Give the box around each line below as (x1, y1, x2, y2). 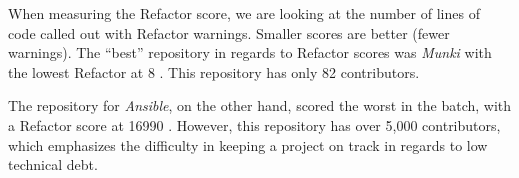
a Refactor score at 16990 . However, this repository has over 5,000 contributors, (8, 114, 501, 135)
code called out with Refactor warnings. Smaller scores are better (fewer (8, 22, 450, 43)
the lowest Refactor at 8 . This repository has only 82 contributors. (8, 61, 420, 82)
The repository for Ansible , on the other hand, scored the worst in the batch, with (8, 95, 512, 116)
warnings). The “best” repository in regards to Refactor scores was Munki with (8, 42, 492, 63)
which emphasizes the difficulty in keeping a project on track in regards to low (8, 134, 488, 155)
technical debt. (8, 154, 98, 175)
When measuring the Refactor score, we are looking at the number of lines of (8, 3, 480, 23)
